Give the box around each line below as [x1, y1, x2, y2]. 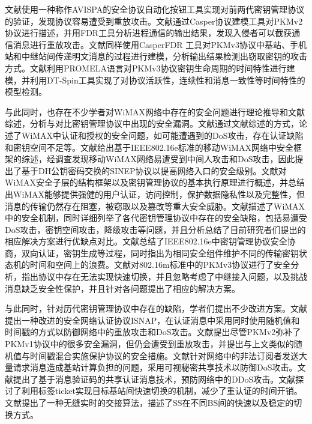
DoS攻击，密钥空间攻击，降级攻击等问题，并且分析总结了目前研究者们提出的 [5, 223, 306, 235]
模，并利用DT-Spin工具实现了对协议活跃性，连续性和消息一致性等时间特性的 [5, 73, 305, 86]
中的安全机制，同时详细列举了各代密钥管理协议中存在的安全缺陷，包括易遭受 [5, 211, 307, 224]
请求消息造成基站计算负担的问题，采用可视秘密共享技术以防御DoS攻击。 [13, 361, 298, 374]
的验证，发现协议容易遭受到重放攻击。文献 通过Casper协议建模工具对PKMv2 [5, 14, 303, 27]
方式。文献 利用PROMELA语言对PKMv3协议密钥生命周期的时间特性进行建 [5, 61, 295, 74]
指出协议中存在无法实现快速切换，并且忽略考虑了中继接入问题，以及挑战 [21, 270, 307, 283]
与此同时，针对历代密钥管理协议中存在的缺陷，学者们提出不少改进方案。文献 [5, 302, 307, 315]
